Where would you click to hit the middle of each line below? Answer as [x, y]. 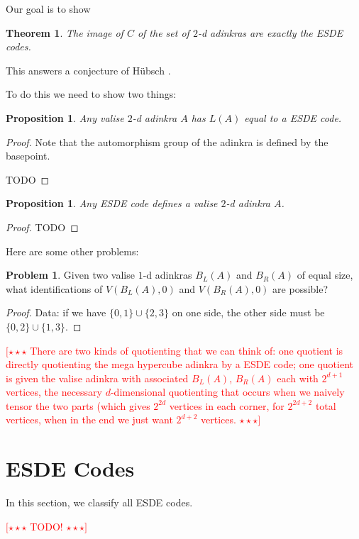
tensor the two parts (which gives [78, 405]
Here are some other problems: [72, 251]
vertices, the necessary [54, 392]
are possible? [300, 288]
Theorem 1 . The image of [65, 32]
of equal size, [325, 275]
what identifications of [54, 288]
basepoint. [28, 156]
